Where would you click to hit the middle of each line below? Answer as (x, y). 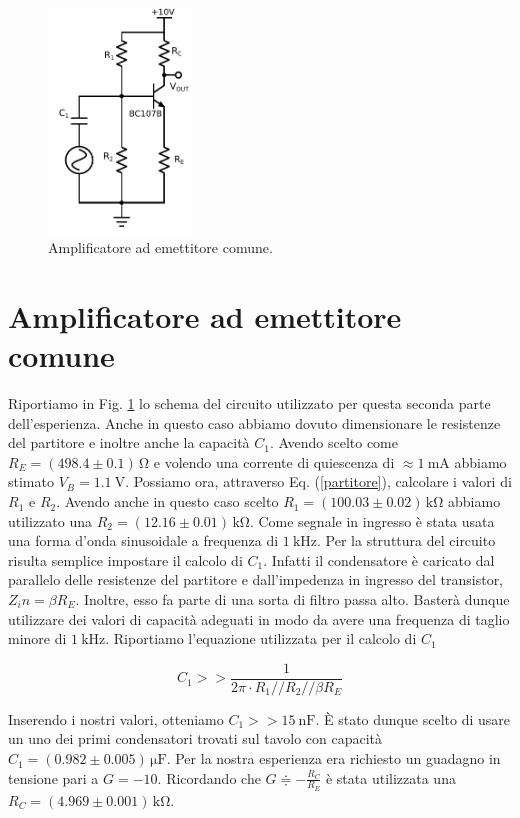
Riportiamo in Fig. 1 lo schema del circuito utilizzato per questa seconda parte (249, 403)
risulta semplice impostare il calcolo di (125, 559)
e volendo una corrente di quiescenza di (274, 461)
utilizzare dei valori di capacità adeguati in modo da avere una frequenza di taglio (259, 618)
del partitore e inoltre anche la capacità (129, 442)
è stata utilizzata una (390, 777)
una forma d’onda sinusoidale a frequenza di (143, 540)
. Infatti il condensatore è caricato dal (379, 559)
